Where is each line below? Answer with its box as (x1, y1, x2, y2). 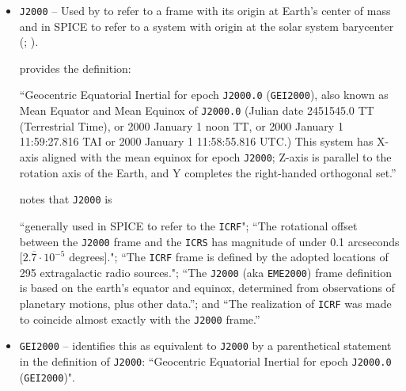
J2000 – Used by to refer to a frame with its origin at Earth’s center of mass (19, 2, 391, 18)
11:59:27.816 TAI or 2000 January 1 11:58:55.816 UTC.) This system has (19, 133, 374, 150)
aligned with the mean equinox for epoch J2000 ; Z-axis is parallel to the (42, 148, 392, 165)
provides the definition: (19, 59, 131, 76)
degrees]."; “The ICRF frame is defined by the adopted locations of (69, 249, 389, 265)
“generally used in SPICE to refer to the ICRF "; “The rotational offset (19, 217, 358, 233)
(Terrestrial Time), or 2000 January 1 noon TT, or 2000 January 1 (19, 117, 343, 134)
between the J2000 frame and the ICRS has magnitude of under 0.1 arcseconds (19, 233, 400, 249)
